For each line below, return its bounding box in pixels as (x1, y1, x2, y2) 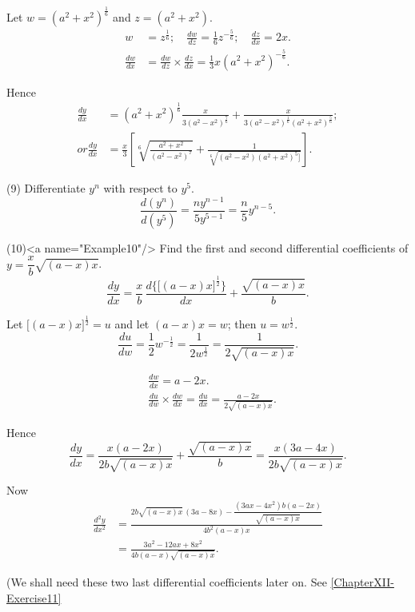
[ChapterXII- (330, 574, 394, 590)
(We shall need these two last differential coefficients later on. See (6, 574, 327, 590)
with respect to (103, 180, 178, 197)
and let (114, 316, 150, 332)
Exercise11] (6, 589, 62, 606)
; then (227, 316, 257, 332)
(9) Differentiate (6, 180, 86, 197)
